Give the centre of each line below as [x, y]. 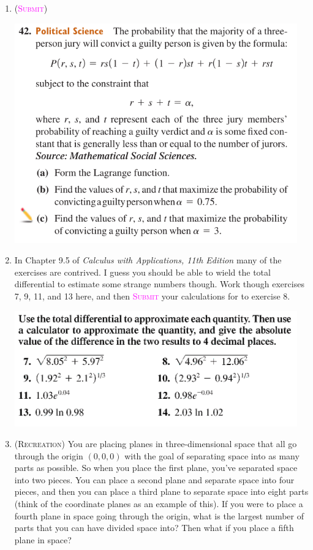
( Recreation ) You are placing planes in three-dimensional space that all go [156, 444]
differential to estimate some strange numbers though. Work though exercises [159, 284]
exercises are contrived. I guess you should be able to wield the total [142, 272]
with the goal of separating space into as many [212, 455]
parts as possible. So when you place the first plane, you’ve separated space [156, 468]
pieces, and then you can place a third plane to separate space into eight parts [161, 492]
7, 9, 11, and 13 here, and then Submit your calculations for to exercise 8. [152, 296]
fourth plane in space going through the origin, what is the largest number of [159, 515]
